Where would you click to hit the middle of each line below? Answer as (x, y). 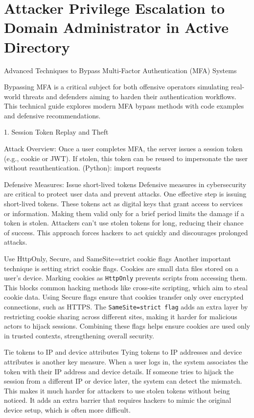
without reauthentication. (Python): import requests (82, 168)
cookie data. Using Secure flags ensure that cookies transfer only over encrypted (124, 297)
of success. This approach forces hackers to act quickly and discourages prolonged (126, 232)
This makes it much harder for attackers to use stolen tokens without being (117, 390)
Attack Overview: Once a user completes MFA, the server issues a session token (123, 149)
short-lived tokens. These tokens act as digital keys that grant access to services (124, 204)
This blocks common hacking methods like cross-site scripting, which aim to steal (126, 287)
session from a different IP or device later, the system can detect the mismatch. (123, 381)
